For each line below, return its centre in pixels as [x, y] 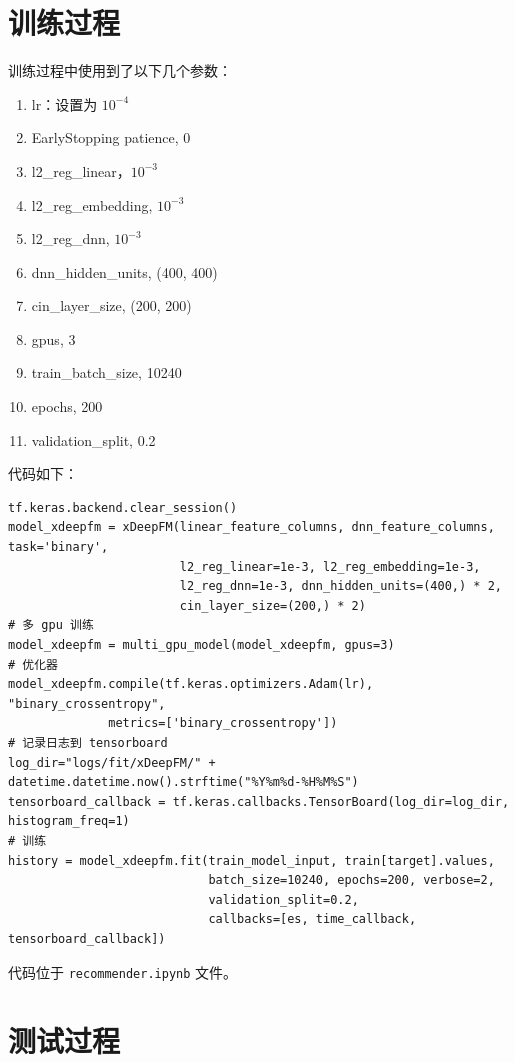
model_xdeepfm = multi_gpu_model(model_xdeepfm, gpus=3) [201, 645]
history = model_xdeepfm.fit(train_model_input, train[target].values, [251, 860]
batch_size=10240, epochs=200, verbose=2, [351, 880]
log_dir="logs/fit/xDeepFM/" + [112, 762]
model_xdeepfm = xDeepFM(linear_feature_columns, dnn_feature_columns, [251, 527]
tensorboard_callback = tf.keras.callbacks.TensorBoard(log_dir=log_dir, [259, 801]
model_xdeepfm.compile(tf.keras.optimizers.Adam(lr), [191, 684]
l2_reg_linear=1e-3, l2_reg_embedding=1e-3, [330, 566]
